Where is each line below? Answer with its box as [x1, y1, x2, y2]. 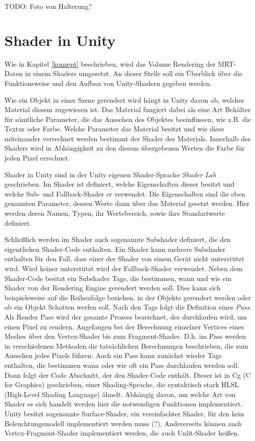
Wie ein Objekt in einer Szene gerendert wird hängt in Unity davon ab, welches [4, 94, 245, 105]
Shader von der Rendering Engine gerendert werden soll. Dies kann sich [4, 282, 221, 293]
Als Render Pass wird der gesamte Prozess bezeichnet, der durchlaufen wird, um [4, 311, 247, 321]
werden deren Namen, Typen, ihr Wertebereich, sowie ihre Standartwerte [4, 208, 225, 218]
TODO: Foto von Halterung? [4, 1, 92, 11]
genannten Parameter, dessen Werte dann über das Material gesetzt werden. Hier [4, 198, 250, 208]
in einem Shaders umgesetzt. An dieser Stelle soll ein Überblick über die [25, 68, 243, 79]
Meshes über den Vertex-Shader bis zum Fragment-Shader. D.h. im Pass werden [4, 331, 246, 341]
